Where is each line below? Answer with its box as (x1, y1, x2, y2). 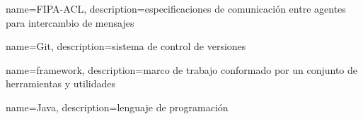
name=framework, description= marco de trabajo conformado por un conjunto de (6, 62, 358, 77)
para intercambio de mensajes (6, 15, 134, 30)
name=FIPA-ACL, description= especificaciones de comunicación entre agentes (6, 1, 346, 15)
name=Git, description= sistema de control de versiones (6, 39, 246, 54)
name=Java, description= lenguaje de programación (6, 99, 229, 114)
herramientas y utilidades (6, 76, 116, 91)
